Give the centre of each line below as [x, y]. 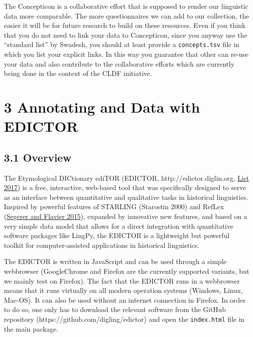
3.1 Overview [38, 157]
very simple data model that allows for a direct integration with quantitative [119, 226]
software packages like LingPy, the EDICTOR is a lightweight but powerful [117, 235]
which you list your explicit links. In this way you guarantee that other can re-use [126, 54]
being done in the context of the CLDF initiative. [78, 73]
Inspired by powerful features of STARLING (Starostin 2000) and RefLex [114, 206]
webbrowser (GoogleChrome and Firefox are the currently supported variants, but [127, 271]
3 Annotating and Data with [102, 107]
